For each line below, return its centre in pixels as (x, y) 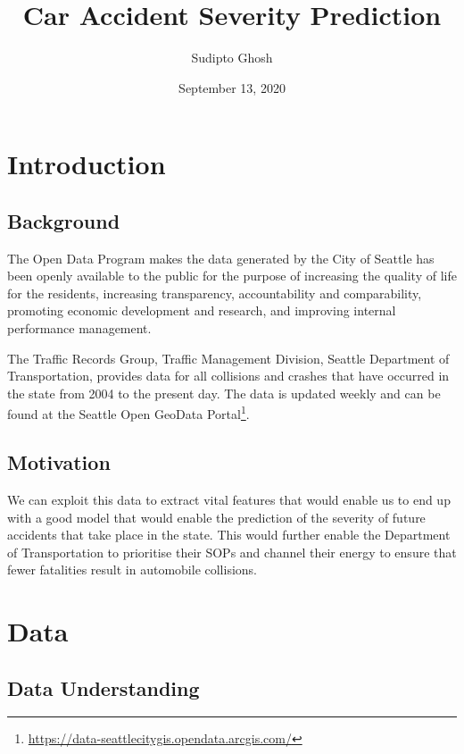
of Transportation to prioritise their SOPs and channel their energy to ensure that (232, 552)
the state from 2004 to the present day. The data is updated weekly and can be (224, 393)
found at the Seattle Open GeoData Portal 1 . (128, 413)
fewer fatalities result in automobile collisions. (132, 570)
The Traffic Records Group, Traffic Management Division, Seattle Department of (228, 358)
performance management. (79, 328)
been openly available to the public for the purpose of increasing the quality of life (232, 276)
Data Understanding (104, 687)
